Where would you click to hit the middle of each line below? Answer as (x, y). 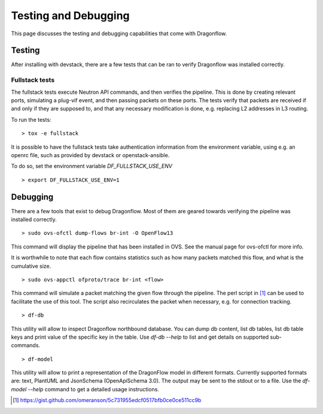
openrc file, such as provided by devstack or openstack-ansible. (90, 155)
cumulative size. (31, 266)
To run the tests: (31, 119)
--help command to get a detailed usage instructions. (94, 389)
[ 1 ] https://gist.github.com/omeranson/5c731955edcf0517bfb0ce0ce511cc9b (107, 400)
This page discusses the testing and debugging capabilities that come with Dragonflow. (119, 33)
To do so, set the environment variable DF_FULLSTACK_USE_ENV (92, 166)
